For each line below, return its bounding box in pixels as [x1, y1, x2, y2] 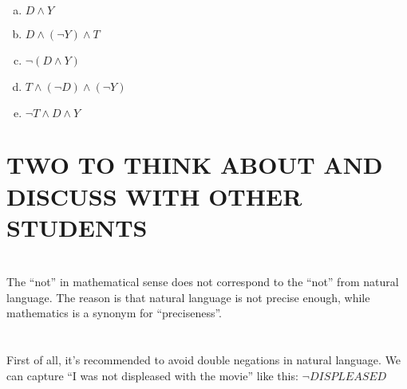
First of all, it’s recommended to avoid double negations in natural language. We [6, 352, 401, 368]
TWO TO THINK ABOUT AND [6, 148, 383, 181]
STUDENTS [6, 210, 148, 243]
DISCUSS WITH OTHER [6, 179, 302, 212]
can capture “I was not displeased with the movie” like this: [6, 367, 298, 383]
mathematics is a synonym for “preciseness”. [6, 305, 222, 321]
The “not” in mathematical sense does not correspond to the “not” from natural [6, 273, 399, 290]
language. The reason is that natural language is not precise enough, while [6, 289, 370, 305]
